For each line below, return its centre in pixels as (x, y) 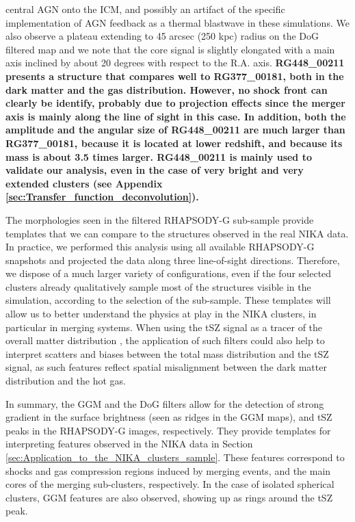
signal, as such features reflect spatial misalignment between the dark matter (166, 367)
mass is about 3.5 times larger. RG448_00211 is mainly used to (159, 156)
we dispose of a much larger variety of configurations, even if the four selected (169, 273)
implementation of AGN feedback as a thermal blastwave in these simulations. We (177, 22)
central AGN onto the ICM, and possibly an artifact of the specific (145, 9)
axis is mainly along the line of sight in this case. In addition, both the (176, 116)
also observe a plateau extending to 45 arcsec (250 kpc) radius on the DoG (162, 36)
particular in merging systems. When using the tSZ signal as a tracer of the (164, 327)
